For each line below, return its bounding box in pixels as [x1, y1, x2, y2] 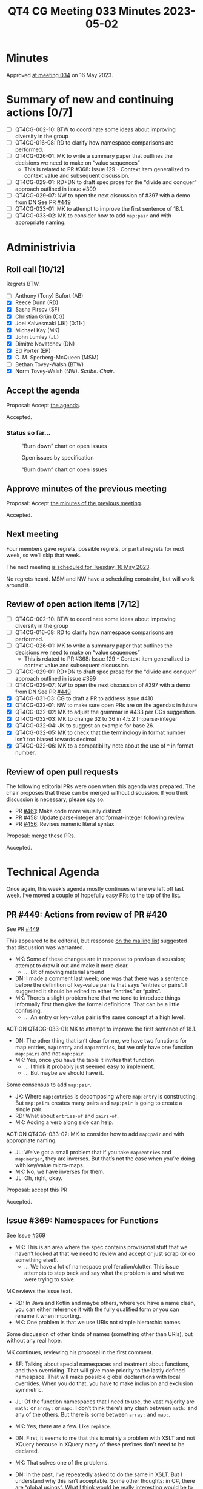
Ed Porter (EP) [15, 347, 51, 354]
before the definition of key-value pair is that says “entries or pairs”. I [15, 981, 187, 988]
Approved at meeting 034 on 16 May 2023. [6, 71, 113, 78]
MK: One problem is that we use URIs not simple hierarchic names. [15, 1318, 182, 1326]
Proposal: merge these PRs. [6, 832, 76, 839]
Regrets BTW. [6, 281, 41, 288]
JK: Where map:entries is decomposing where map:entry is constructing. [15, 1092, 198, 1100]
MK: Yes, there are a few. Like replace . [15, 1422, 111, 1429]
